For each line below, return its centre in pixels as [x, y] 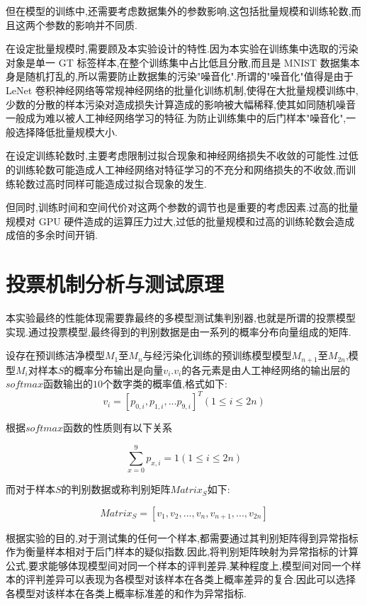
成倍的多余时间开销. [52, 235]
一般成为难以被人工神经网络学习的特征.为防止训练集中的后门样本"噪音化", [176, 118]
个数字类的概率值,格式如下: [165, 384]
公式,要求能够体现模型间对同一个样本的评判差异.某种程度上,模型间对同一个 [179, 565]
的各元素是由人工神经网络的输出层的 [266, 369]
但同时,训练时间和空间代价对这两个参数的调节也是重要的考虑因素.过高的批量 [182, 207]
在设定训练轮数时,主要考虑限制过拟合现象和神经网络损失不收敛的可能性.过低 [182, 156]
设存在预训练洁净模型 [55, 355]
